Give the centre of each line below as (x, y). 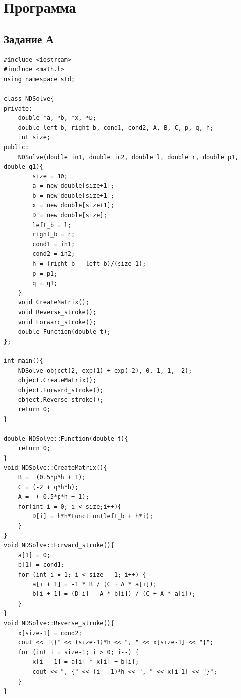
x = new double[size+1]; (73, 205)
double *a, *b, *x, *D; (57, 118)
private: (18, 108)
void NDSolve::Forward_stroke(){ (59, 546)
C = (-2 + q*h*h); (48, 487)
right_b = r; (54, 235)
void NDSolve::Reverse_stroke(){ (59, 623)
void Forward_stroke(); (57, 322)
